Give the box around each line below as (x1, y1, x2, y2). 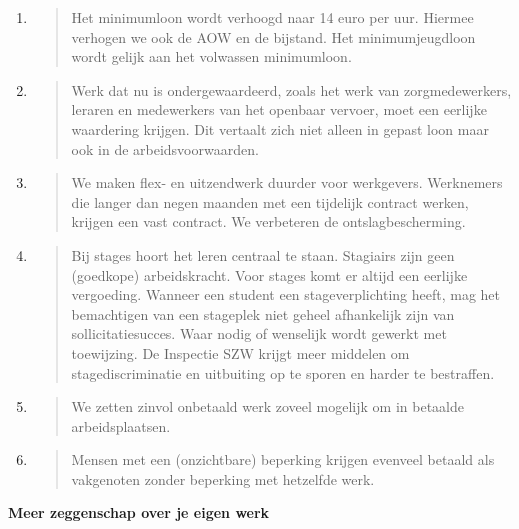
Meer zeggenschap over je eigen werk (8, 502, 270, 523)
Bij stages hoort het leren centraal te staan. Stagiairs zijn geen (71, 244, 455, 265)
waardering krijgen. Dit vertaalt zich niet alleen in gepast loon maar (71, 118, 489, 139)
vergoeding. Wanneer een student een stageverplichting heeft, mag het (71, 284, 501, 305)
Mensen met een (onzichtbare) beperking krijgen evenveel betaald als (71, 449, 495, 470)
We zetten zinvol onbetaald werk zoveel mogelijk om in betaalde (71, 396, 464, 417)
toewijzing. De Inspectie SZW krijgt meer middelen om (71, 342, 410, 363)
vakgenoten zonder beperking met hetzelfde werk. (71, 468, 375, 489)
